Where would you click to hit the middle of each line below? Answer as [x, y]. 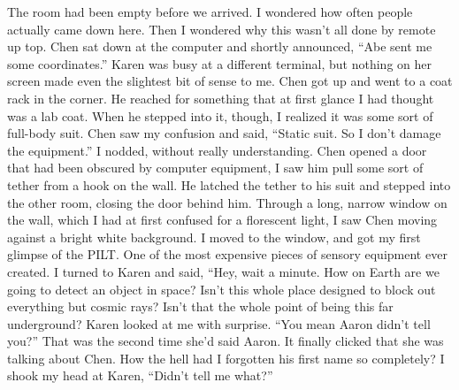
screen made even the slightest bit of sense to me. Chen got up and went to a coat [230, 81]
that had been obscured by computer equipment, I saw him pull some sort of [215, 168]
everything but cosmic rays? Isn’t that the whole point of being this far [200, 306]
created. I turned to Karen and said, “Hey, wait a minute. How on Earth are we [223, 271]
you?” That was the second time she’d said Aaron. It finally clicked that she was [226, 341]
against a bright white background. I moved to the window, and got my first [214, 237]
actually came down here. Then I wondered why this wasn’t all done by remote [222, 29]
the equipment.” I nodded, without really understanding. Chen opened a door [217, 150]
